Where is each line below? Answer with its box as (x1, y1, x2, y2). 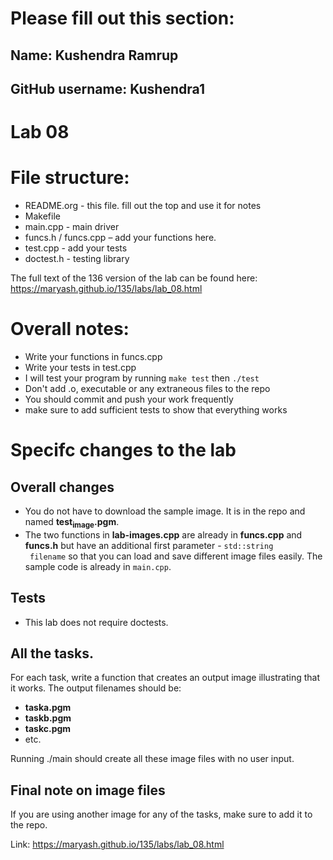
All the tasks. (10, 645, 95, 662)
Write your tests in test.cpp (24, 362, 137, 374)
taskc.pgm (24, 723, 72, 735)
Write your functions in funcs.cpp (24, 351, 163, 363)
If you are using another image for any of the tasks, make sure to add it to (10, 808, 313, 821)
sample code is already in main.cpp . (24, 560, 172, 572)
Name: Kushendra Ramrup (10, 47, 179, 64)
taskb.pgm (24, 712, 72, 724)
